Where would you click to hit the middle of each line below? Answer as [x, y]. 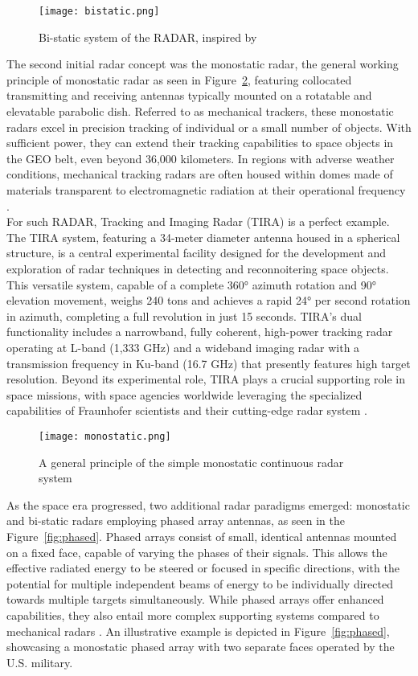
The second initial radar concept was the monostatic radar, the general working [203, 64]
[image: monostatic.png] [105, 436]
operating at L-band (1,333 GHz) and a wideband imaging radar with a [183, 347]
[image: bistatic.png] [99, 11]
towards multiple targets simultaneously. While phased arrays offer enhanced [195, 599]
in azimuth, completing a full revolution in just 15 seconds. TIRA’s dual [184, 315]
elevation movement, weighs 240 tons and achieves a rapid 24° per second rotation [209, 300]
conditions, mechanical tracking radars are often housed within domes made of [200, 174]
